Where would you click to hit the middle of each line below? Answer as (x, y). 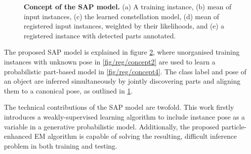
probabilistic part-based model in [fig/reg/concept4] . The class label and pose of (125, 71)
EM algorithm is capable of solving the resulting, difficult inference (136, 136)
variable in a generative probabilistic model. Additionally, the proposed (112, 126)
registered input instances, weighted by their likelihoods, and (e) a (124, 26)
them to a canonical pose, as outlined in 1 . (68, 90)
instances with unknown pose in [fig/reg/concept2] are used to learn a (110, 61)
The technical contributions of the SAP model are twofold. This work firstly (119, 107)
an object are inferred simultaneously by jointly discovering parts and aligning (122, 81)
